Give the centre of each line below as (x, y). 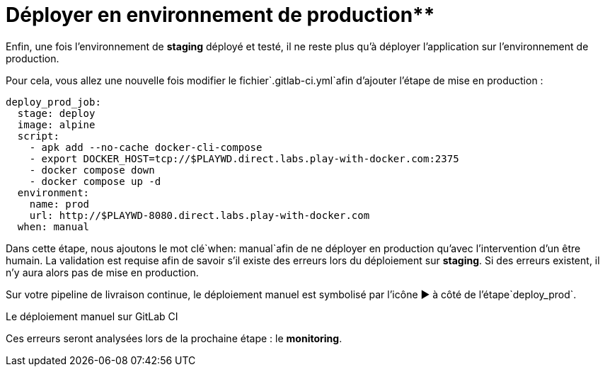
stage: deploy (56, 113)
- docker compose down (92, 170)
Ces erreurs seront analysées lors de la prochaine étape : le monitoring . (174, 338)
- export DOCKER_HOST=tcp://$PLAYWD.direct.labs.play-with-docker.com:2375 (244, 158)
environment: (53, 192)
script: (38, 136)
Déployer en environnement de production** (220, 15)
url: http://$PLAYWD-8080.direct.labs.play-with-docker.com (200, 215)
